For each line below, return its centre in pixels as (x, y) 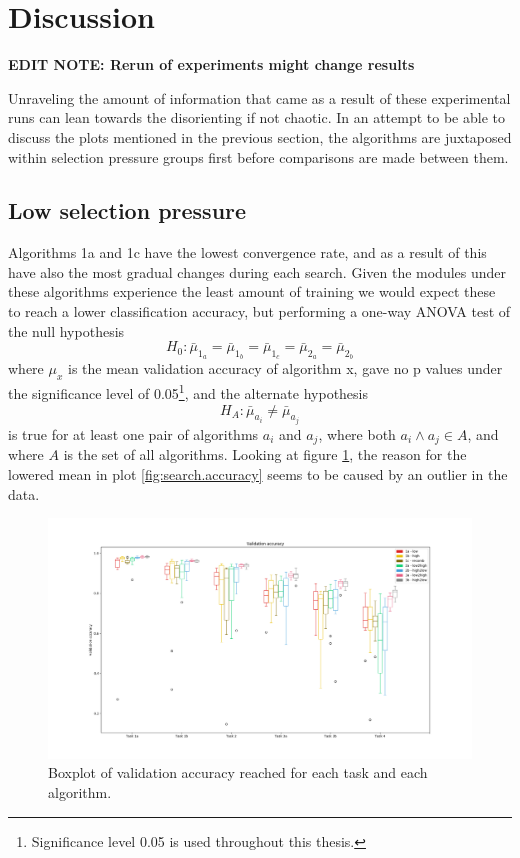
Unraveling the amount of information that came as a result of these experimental (259, 97)
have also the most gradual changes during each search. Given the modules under (257, 271)
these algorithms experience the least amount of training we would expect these (252, 291)
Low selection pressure (127, 210)
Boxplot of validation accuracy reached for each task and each (238, 772)
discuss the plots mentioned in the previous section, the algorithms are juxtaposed (260, 136)
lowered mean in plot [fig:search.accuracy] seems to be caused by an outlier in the (258, 474)
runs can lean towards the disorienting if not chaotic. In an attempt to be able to (256, 117)
